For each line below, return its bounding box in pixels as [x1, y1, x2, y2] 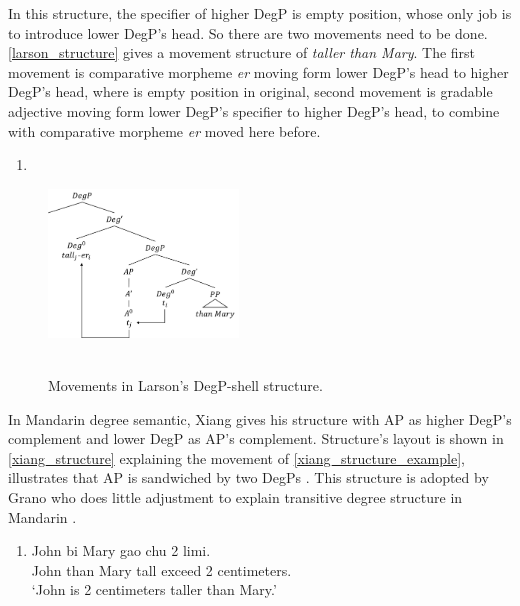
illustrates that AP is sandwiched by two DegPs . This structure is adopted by [8, 467, 489, 488]
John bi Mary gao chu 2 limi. [31, 540, 211, 561]
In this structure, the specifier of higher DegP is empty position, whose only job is [8, 3, 512, 23]
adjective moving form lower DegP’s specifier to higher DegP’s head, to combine [8, 100, 500, 121]
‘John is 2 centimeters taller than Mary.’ [31, 579, 277, 600]
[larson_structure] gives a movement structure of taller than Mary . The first [8, 42, 476, 63]
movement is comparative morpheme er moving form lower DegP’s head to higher [8, 61, 509, 82]
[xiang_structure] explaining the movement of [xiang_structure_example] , [8, 447, 465, 468]
